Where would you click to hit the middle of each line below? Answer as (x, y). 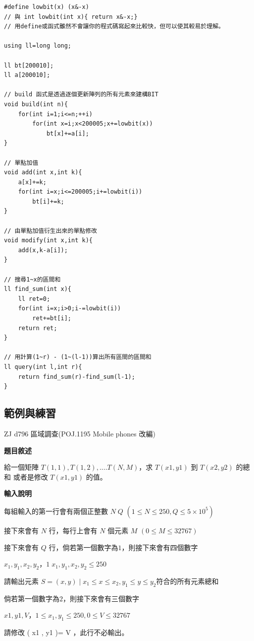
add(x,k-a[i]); (43, 250)
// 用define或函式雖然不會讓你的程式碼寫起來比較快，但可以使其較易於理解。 (114, 27)
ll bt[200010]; (29, 65)
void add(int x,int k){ (43, 173)
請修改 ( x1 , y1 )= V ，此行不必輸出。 (66, 632)
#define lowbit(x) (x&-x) (47, 7)
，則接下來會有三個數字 (101, 598)
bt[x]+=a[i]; (68, 133)
